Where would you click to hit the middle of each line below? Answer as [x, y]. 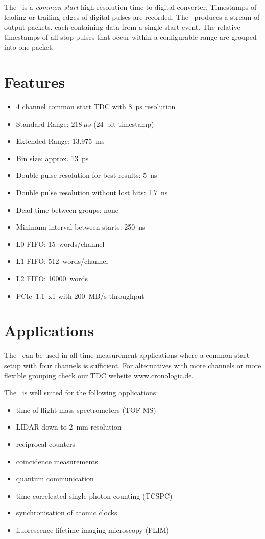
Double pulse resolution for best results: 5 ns [87, 175]
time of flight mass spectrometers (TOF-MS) [86, 409]
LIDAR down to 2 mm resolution [69, 427]
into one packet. [29, 47]
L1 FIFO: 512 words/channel [62, 261]
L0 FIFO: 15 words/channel [60, 244]
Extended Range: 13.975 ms [60, 141]
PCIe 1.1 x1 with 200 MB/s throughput [80, 295]
